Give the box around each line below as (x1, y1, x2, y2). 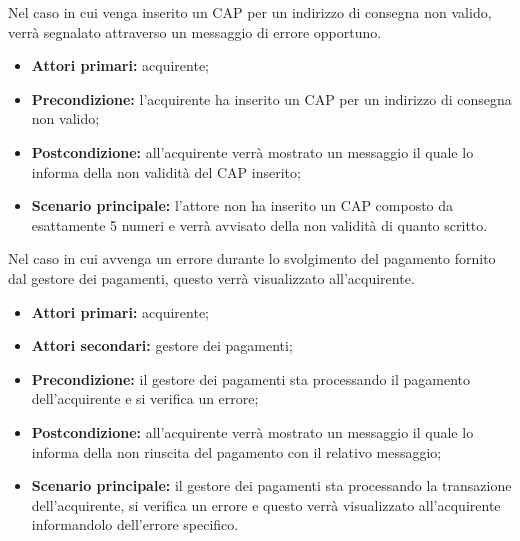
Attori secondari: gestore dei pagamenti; (31, 335, 293, 356)
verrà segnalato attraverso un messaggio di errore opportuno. (8, 21, 382, 42)
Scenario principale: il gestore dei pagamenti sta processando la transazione (31, 475, 512, 496)
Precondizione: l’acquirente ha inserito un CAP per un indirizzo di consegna (31, 88, 512, 109)
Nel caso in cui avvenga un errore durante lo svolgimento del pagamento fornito (8, 248, 496, 269)
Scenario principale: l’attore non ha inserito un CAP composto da (31, 195, 454, 216)
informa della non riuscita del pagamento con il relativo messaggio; (31, 441, 442, 462)
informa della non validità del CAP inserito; (31, 161, 301, 182)
